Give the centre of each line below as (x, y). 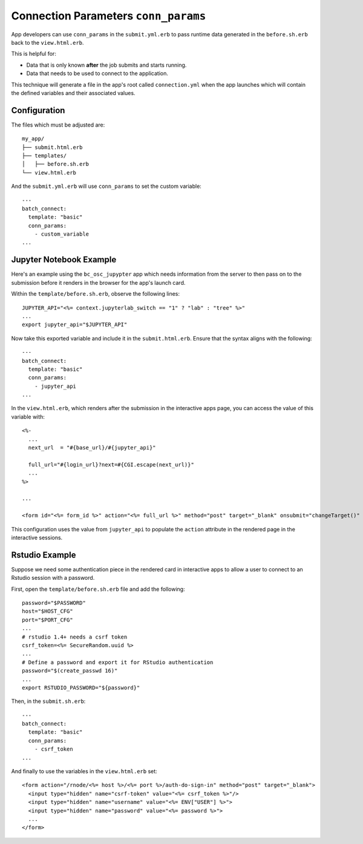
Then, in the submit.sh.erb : (48, 701)
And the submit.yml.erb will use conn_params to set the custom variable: (106, 186)
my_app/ (33, 139)
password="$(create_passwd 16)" (70, 671)
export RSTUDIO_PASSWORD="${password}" (81, 687)
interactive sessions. (37, 537)
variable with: (28, 417)
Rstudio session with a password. (53, 578)
